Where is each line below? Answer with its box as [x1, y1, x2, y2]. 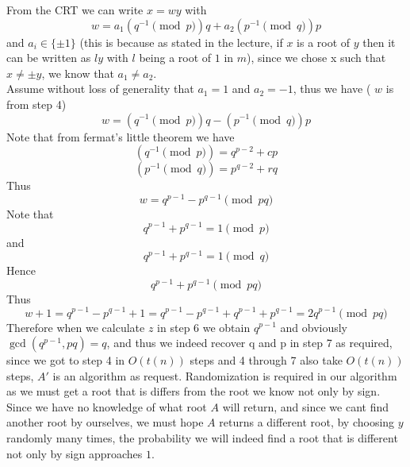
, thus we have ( [293, 80, 371, 97]
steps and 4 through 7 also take [190, 352, 343, 369]
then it [362, 33, 396, 50]
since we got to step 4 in [6, 352, 125, 369]
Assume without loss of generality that [6, 80, 194, 97]
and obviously [280, 318, 347, 335]
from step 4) [6, 95, 67, 112]
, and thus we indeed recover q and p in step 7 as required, [106, 334, 393, 351]
